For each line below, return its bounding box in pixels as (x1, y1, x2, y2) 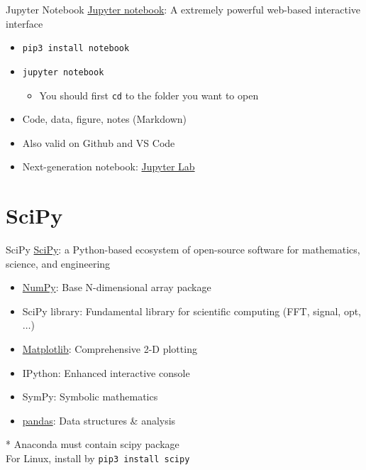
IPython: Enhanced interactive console (22, 365, 190, 380)
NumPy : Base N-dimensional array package (22, 280, 211, 295)
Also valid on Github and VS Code (22, 135, 175, 150)
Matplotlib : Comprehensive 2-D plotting (22, 341, 197, 356)
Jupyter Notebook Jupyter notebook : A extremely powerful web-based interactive (6, 2, 361, 16)
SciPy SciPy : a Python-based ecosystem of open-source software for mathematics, (6, 242, 360, 257)
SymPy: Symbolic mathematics (22, 389, 158, 404)
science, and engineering (6, 256, 111, 270)
